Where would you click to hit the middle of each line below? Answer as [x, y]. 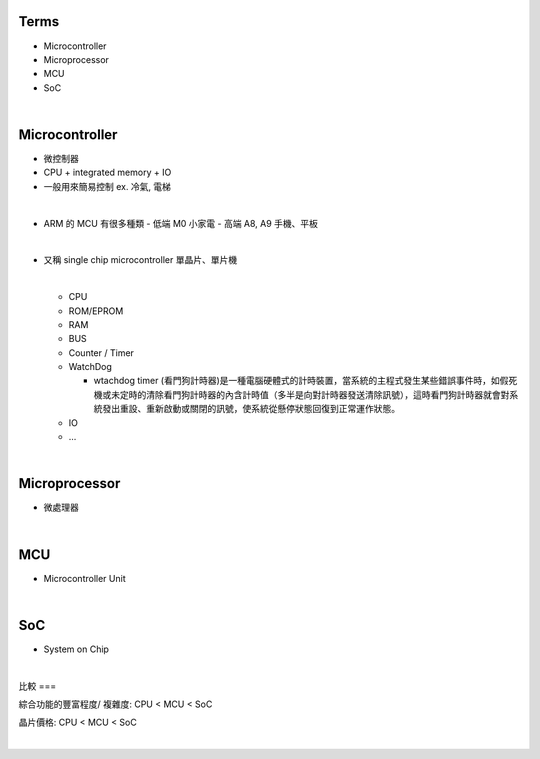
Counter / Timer [101, 352]
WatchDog [90, 367]
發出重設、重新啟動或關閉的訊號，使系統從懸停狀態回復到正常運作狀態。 [250, 409]
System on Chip [76, 649]
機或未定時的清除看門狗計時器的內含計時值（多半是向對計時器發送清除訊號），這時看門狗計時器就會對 [301, 394]
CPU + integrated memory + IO [107, 172]
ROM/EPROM [96, 311]
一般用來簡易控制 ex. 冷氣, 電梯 [107, 186]
